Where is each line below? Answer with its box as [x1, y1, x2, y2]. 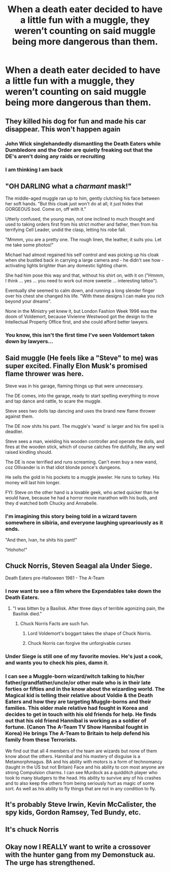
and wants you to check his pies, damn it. [5, 659, 109, 666]
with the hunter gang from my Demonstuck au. [5, 850, 155, 859]
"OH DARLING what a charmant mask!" [5, 181, 132, 191]
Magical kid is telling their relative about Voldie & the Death [5, 692, 153, 699]
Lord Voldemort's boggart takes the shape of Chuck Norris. [27, 630, 152, 637]
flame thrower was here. [5, 369, 84, 378]
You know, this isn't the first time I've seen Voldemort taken [5, 332, 155, 339]
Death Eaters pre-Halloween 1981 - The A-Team [5, 575, 105, 581]
